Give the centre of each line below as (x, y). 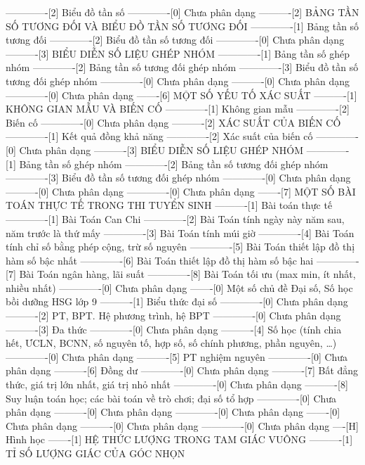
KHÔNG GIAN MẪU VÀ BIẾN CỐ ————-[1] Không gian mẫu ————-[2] (178, 109)
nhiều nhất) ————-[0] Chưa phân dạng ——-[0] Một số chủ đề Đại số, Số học (179, 287)
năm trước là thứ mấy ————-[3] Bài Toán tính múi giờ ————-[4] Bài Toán (180, 232)
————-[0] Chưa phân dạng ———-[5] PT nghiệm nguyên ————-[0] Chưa (177, 356)
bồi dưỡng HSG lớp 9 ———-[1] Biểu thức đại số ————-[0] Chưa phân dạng (177, 301)
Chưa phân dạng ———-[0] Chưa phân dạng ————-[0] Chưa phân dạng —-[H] (182, 425)
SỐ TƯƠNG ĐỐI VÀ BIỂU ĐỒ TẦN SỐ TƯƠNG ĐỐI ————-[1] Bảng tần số (182, 26)
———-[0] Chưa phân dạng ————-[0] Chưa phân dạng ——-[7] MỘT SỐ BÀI (181, 191)
